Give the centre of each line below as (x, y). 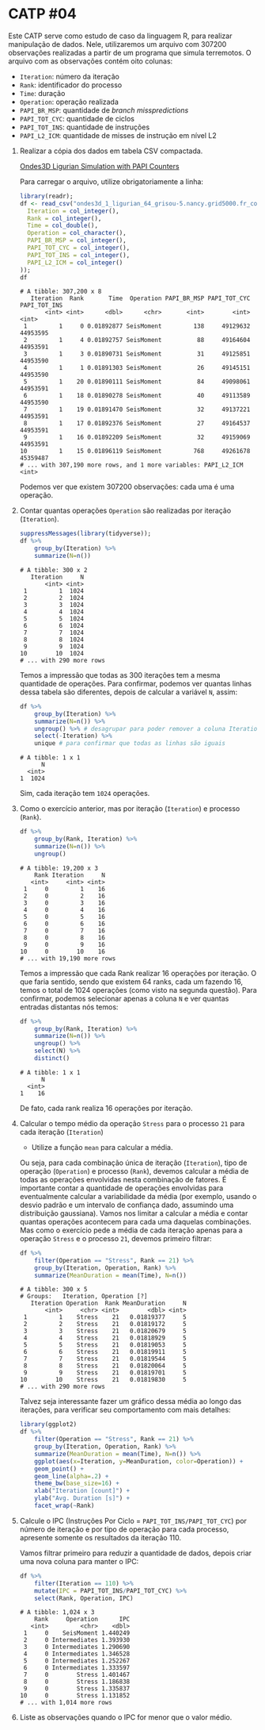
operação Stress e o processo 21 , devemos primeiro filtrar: (115, 1238)
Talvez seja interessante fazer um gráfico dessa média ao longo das (131, 1401)
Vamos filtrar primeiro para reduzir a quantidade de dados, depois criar (135, 1553)
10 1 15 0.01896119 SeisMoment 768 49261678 (135, 452)
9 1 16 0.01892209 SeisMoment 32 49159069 (137, 437)
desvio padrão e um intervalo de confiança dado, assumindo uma (127, 1205)
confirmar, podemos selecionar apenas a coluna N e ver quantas (124, 998)
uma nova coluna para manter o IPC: (79, 1561)
